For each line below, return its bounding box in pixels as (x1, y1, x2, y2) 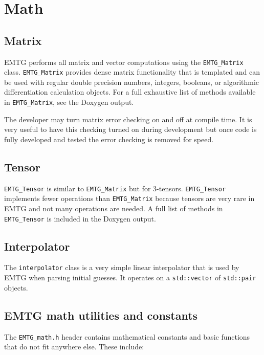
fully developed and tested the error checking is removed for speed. (4, 134, 214, 144)
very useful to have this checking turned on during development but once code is (4, 124, 257, 135)
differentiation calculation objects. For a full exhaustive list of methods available (4, 86, 256, 97)
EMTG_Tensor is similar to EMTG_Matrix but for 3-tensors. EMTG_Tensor (4, 183, 226, 193)
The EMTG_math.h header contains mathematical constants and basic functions (4, 331, 250, 342)
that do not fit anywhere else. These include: (4, 341, 144, 352)
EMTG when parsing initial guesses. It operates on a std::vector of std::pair (4, 272, 256, 283)
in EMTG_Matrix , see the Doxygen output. (4, 97, 134, 107)
